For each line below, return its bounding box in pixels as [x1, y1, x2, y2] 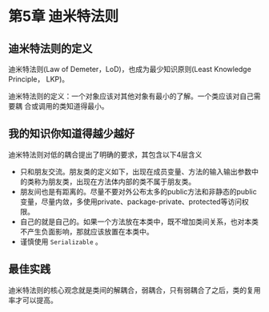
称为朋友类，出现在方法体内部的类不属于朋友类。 [34, 177, 196, 186]
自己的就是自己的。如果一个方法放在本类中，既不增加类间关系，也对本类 [19, 217, 259, 226]
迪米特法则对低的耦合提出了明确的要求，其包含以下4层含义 [8, 150, 203, 159]
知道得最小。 [66, 102, 109, 110]
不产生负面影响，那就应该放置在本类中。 [19, 226, 154, 236]
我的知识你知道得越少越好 [8, 127, 134, 141]
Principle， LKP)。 [8, 74, 70, 84]
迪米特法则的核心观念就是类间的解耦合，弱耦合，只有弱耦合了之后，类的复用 [8, 285, 261, 294]
